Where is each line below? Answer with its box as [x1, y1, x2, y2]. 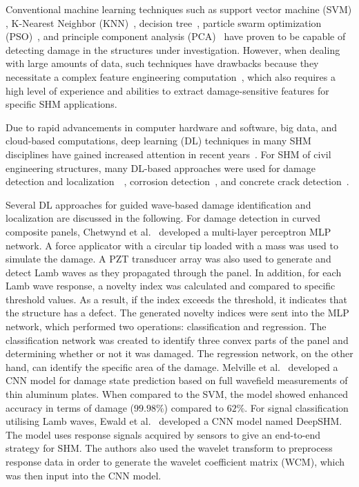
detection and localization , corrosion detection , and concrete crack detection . [6, 174, 349, 189]
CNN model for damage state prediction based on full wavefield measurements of [6, 373, 348, 388]
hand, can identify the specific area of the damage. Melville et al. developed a [6, 359, 338, 374]
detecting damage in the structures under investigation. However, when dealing [6, 42, 340, 57]
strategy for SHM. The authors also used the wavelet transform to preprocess [6, 441, 333, 455]
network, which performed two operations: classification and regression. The [6, 319, 327, 334]
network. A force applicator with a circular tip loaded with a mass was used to [6, 238, 338, 252]
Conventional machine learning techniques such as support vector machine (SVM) [6, 2, 352, 16]
